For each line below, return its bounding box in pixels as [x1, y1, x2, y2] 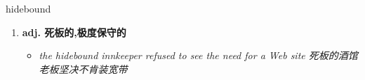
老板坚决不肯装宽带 [39, 61, 128, 76]
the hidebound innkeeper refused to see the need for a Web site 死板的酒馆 [39, 48, 358, 63]
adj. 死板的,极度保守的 [22, 24, 126, 39]
